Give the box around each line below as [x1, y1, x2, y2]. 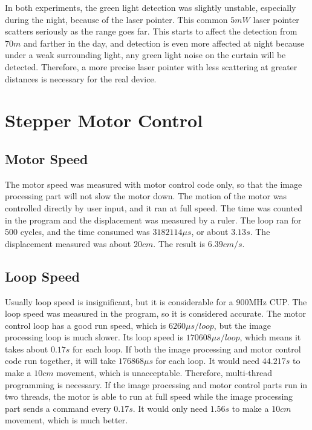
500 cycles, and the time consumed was [5, 225, 150, 238]
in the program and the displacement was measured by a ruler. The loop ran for [5, 213, 302, 226]
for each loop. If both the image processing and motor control [73, 342, 301, 355]
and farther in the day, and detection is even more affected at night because [23, 36, 305, 49]
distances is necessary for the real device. [5, 72, 157, 85]
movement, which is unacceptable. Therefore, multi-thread [56, 366, 273, 379]
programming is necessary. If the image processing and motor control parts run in [5, 378, 308, 391]
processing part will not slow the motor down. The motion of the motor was [5, 190, 287, 202]
